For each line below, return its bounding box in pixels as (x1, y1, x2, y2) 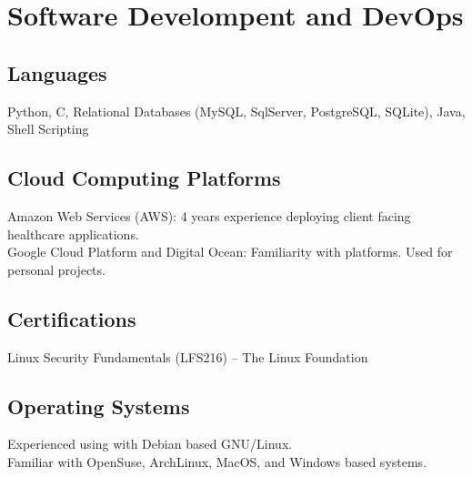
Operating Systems (7, 391, 190, 420)
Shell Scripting (7, 119, 89, 138)
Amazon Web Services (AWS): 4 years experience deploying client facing (7, 206, 411, 225)
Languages (7, 58, 107, 86)
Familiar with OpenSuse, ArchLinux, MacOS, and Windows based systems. (7, 452, 427, 471)
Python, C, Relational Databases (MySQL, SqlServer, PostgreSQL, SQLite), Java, (7, 101, 466, 120)
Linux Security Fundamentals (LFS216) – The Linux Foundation (7, 347, 368, 366)
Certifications (7, 304, 136, 332)
